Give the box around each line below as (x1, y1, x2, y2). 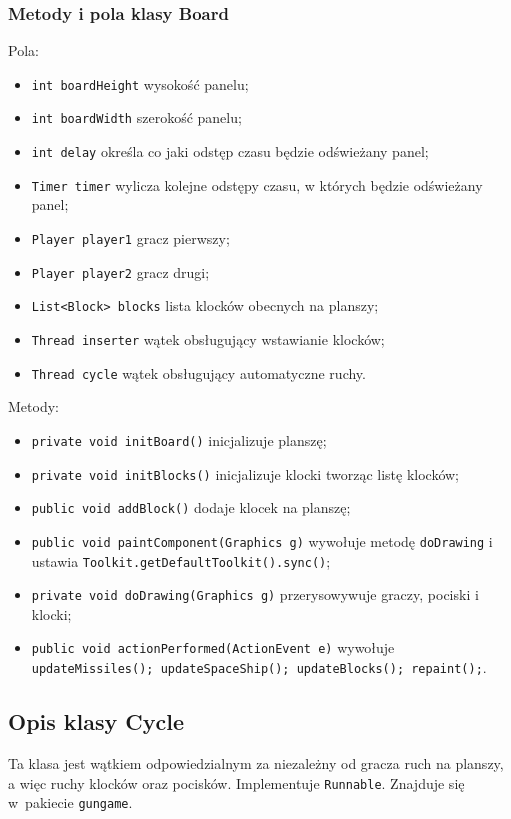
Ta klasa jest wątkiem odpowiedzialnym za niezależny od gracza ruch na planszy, (8, 752, 504, 773)
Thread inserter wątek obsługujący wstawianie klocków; (31, 329, 385, 349)
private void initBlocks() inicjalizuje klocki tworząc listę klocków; (31, 463, 459, 484)
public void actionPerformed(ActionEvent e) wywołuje (31, 637, 395, 658)
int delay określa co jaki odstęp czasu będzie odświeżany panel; (31, 141, 429, 162)
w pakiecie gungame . (8, 792, 133, 813)
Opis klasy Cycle (8, 706, 185, 737)
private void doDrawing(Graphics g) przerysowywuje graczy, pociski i (31, 584, 479, 605)
